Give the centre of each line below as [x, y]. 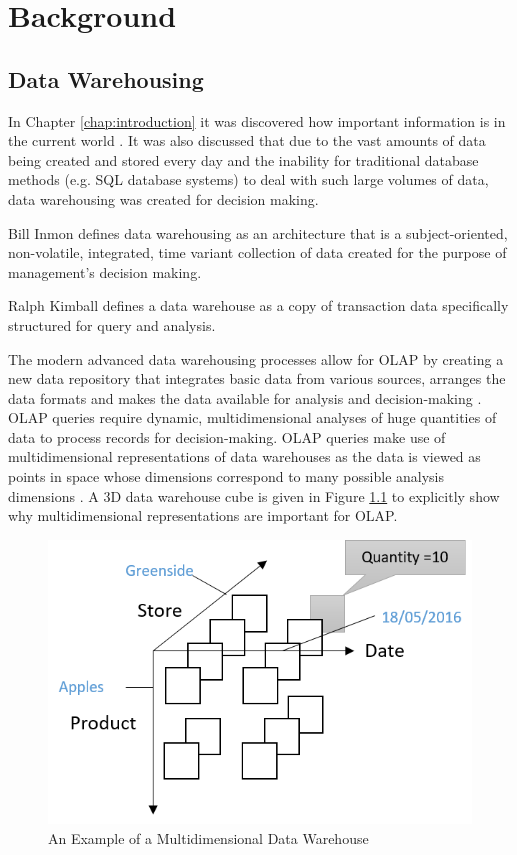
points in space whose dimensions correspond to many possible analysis [226, 476]
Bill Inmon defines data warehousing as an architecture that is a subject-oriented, [258, 232]
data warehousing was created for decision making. [163, 198]
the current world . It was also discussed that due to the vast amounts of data [247, 140]
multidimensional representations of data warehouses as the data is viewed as [244, 456]
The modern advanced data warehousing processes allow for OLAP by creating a [256, 358]
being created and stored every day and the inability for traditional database [243, 159]
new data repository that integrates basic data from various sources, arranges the [257, 378]
